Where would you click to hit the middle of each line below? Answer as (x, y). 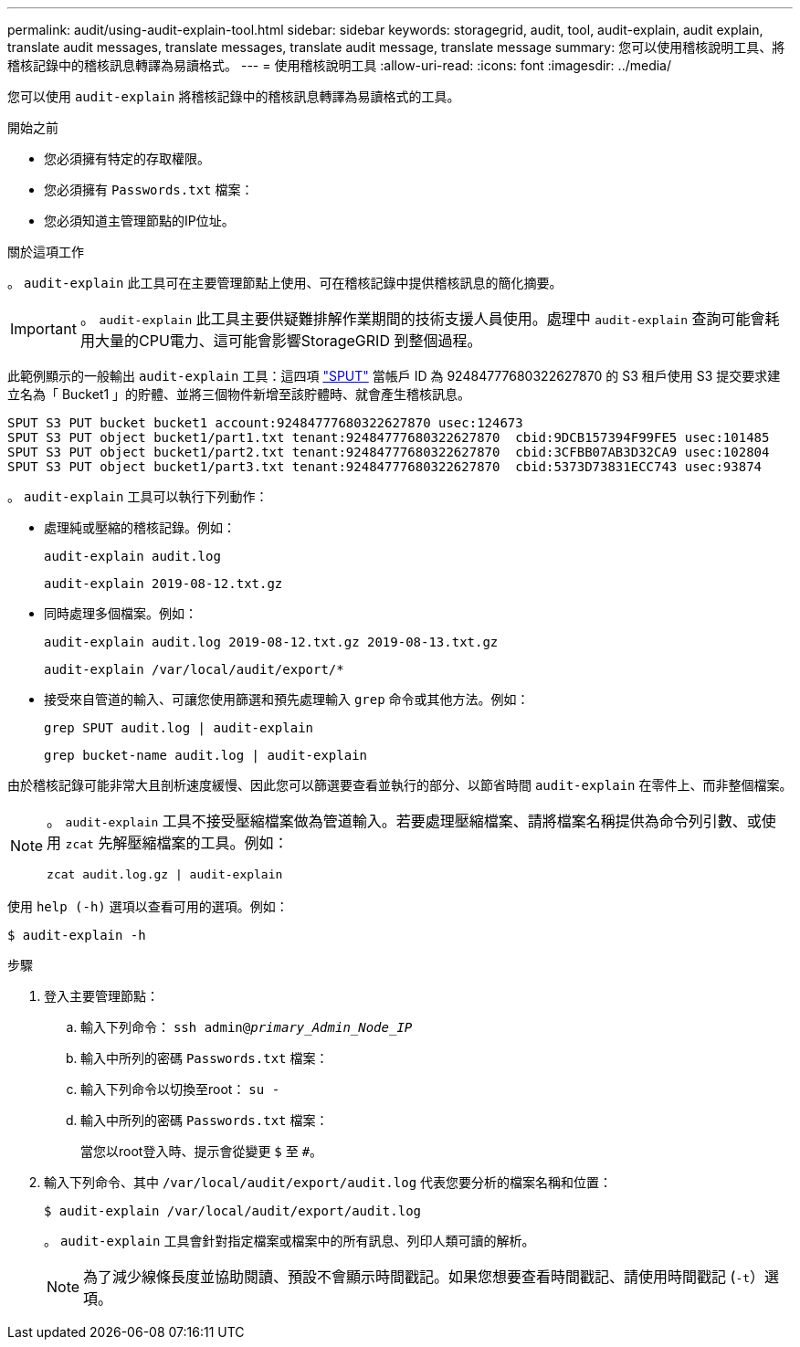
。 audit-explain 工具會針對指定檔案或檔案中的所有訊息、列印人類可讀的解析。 (289, 1241)
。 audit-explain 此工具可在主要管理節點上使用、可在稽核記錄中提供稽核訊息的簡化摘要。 (285, 283)
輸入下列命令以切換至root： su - (180, 1089)
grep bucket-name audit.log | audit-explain (206, 755)
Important (43, 329)
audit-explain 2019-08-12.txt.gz (163, 584)
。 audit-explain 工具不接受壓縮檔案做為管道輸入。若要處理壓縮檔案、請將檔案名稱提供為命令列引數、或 (404, 821)
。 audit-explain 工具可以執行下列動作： (138, 496)
